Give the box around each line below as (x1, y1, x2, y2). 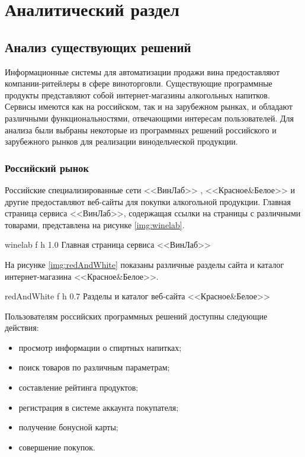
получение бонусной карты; (18, 421, 118, 433)
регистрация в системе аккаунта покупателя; (18, 401, 179, 413)
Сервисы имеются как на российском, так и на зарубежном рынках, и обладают (5, 100, 293, 113)
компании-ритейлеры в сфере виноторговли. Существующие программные (5, 77, 272, 90)
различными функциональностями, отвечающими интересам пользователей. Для (5, 111, 294, 124)
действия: (5, 321, 39, 334)
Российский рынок (5, 160, 89, 175)
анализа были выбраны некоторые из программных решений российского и (5, 123, 277, 136)
